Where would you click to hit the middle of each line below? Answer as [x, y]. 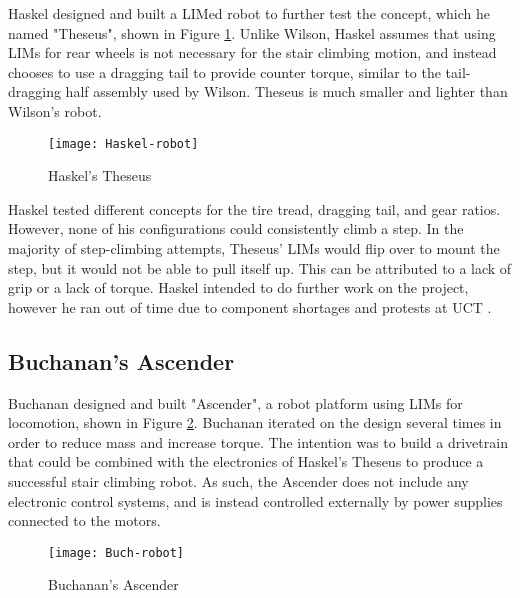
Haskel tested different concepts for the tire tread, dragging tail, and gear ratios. [254, 208]
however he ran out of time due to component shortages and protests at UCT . [250, 306]
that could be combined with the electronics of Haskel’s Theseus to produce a [246, 461]
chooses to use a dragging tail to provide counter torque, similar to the [224, 71]
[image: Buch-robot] [116, 552]
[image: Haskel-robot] [123, 143]
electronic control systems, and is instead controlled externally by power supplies [255, 500]
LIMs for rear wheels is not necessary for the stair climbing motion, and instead [252, 52]
